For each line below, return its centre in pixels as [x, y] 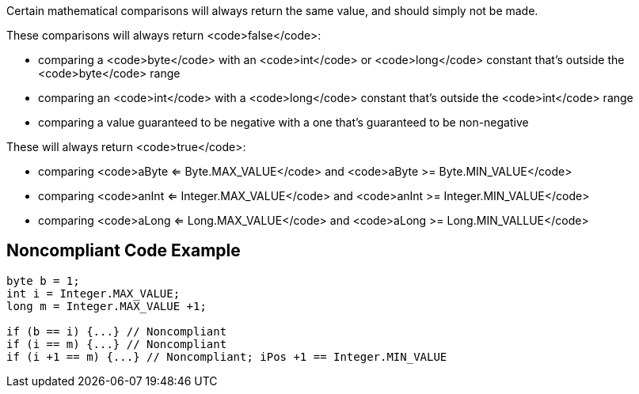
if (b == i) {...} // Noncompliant [117, 331]
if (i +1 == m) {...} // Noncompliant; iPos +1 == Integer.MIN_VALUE [227, 356]
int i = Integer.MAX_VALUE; [93, 293]
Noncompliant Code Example [124, 251]
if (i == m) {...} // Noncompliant [117, 344]
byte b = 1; [43, 280]
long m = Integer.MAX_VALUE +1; [106, 306]
